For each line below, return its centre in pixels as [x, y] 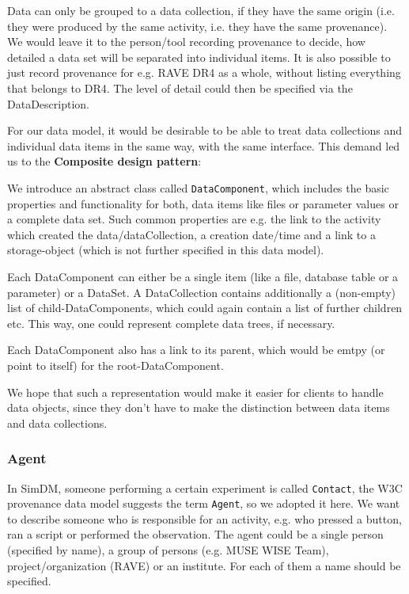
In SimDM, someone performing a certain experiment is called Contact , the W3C [205, 487]
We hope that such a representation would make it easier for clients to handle [195, 392]
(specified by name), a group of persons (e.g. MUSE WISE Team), [168, 550]
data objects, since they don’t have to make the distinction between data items [199, 407]
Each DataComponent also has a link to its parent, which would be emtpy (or [196, 350]
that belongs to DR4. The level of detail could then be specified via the [180, 88]
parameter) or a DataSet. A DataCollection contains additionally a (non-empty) [201, 292]
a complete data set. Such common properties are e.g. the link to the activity [194, 219]
